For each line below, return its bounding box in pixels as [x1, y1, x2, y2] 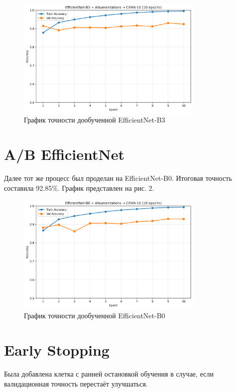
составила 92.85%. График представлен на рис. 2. [4, 182, 154, 193]
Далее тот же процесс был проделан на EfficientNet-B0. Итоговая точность [4, 172, 232, 183]
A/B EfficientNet [4, 143, 125, 164]
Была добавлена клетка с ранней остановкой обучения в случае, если [4, 369, 214, 379]
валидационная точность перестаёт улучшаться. [4, 378, 148, 389]
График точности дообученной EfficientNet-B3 [24, 115, 165, 125]
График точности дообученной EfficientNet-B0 [24, 310, 165, 321]
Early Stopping [4, 340, 110, 360]
